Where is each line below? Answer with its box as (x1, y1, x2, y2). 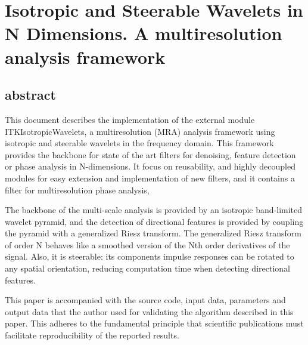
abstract (5, 85, 56, 104)
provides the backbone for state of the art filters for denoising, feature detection (5, 148, 296, 161)
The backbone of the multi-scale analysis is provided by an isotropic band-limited (5, 204, 303, 216)
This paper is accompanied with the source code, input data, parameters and (5, 294, 286, 306)
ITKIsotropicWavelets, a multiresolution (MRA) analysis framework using (5, 125, 275, 137)
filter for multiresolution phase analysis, (5, 183, 150, 196)
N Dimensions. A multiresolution (5, 21, 282, 45)
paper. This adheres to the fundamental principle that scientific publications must (5, 317, 304, 329)
